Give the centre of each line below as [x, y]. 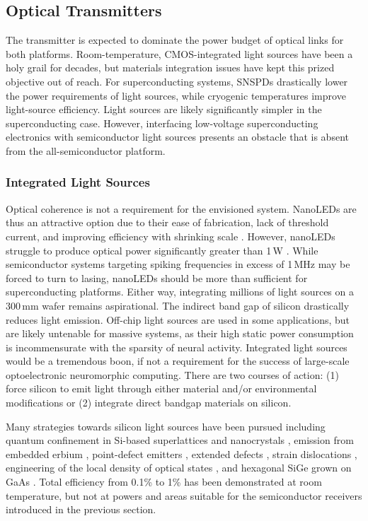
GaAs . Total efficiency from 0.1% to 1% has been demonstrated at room [164, 482]
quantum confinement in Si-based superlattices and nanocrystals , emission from [180, 440]
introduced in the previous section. [81, 509]
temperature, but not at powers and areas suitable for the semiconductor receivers [184, 495]
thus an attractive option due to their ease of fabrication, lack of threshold [167, 222]
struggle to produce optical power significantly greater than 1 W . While [162, 250]
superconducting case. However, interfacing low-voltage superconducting [162, 123]
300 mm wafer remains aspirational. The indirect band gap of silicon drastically [178, 305]
